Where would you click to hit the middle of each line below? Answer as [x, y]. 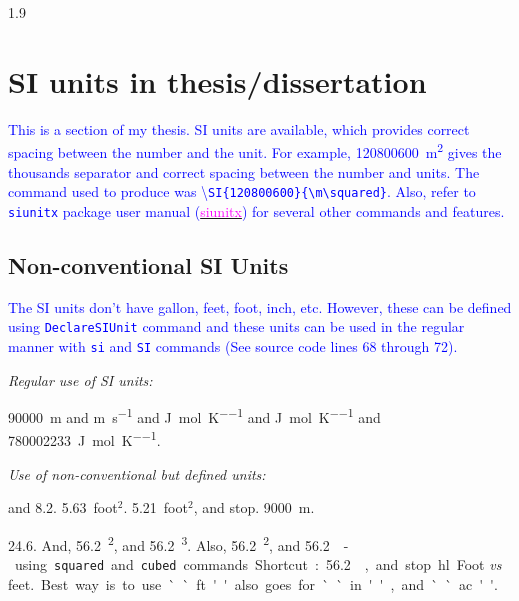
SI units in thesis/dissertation [217, 80]
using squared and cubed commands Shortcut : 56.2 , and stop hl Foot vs [258, 564]
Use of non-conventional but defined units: [137, 473]
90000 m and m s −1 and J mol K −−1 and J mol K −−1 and [194, 415]
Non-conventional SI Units [148, 264]
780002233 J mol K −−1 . [84, 439]
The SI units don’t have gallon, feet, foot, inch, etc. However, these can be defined [260, 306]
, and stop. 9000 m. [254, 507]
